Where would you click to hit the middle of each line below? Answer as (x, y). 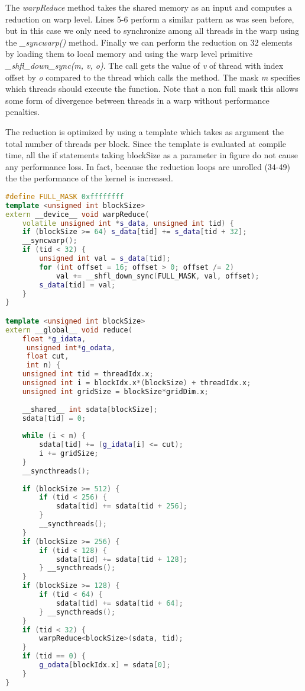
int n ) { (43, 365)
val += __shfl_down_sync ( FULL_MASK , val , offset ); (158, 276)
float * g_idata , (54, 339)
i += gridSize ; (69, 454)
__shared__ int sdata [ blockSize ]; (90, 409)
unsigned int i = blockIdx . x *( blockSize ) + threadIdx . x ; (137, 383)
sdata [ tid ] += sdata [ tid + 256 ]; (121, 506)
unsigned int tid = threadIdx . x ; (88, 374)
